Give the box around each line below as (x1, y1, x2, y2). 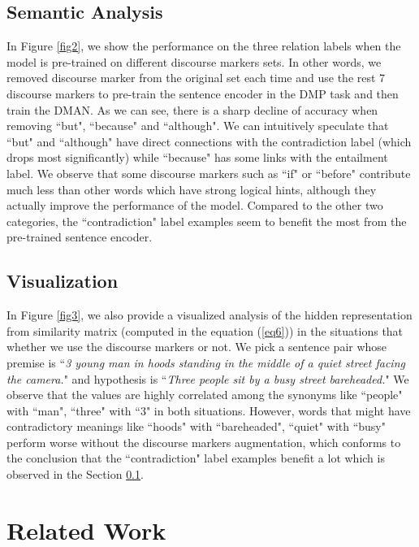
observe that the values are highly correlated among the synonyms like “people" (6, 386, 403, 403)
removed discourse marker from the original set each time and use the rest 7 (6, 69, 386, 86)
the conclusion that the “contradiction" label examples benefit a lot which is (6, 449, 385, 467)
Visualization (6, 268, 119, 293)
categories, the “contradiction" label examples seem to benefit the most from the (6, 212, 407, 229)
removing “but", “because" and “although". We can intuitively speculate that (6, 117, 389, 134)
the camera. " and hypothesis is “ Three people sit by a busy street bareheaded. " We (6, 370, 409, 387)
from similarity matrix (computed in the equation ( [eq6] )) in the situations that (6, 322, 404, 339)
